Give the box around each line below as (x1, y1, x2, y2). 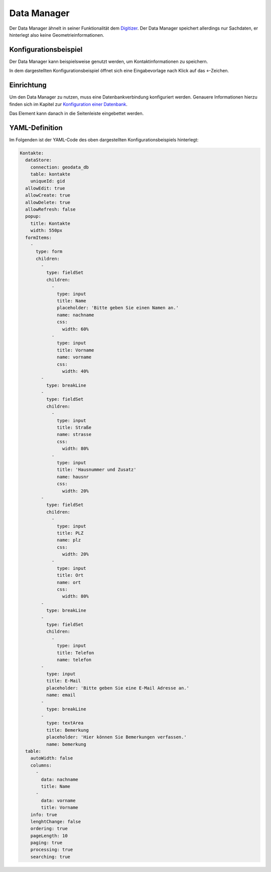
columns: (30, 762, 52, 768)
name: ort (57, 579, 81, 585)
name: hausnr (57, 474, 89, 480)
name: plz (57, 537, 81, 543)
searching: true (30, 854, 70, 859)
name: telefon (57, 657, 92, 662)
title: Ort (57, 572, 84, 578)
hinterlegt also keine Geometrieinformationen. (9, 32, 104, 38)
